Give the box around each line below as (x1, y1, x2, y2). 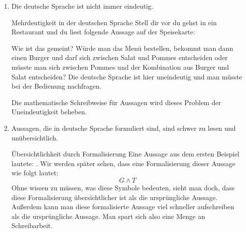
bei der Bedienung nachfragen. (11, 81, 101, 91)
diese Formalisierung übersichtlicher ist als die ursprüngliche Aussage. (11, 192, 217, 202)
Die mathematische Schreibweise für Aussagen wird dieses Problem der (11, 97, 221, 107)
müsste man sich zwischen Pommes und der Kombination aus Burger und (11, 62, 229, 72)
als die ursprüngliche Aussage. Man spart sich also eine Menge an (11, 211, 205, 221)
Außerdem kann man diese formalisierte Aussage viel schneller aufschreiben (11, 201, 234, 212)
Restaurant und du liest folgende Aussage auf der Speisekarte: (11, 27, 195, 37)
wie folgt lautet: (11, 168, 58, 178)
